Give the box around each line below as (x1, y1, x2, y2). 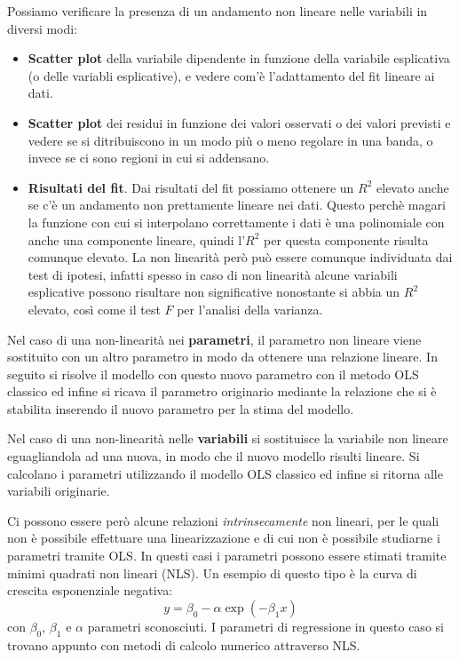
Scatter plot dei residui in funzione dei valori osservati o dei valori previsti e (28, 113, 451, 131)
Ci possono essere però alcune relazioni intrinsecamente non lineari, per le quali (7, 511, 439, 529)
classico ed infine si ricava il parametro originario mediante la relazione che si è (7, 382, 437, 401)
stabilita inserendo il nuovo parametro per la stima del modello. (7, 399, 354, 417)
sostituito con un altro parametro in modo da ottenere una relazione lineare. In (7, 347, 438, 366)
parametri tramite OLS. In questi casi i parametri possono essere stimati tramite (7, 546, 447, 565)
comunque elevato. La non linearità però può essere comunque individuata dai (28, 248, 453, 266)
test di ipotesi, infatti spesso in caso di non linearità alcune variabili (28, 265, 398, 283)
